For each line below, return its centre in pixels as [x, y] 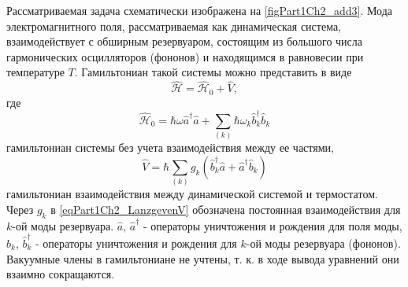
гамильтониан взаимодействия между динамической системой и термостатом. [192, 194]
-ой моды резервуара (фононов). [323, 243]
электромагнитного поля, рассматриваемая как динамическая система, [174, 26]
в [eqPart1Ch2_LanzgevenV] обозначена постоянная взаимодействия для [226, 209]
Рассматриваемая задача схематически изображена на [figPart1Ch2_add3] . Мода [200, 10]
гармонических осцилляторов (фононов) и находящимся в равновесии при [185, 56]
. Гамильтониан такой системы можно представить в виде [213, 72]
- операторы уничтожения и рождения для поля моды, [273, 225]
